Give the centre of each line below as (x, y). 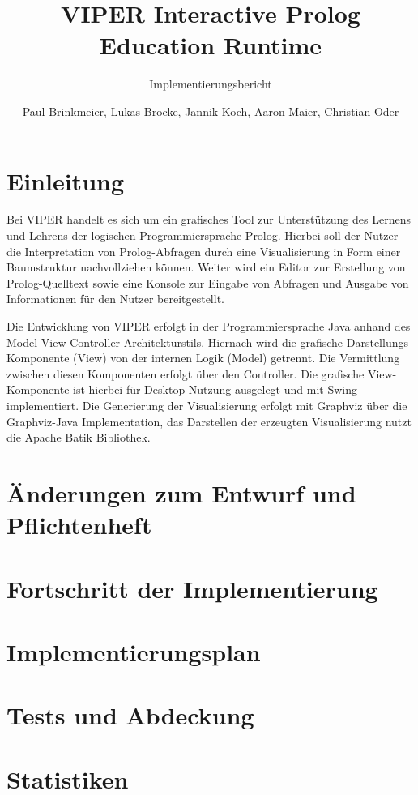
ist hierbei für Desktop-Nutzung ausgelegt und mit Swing (215, 389)
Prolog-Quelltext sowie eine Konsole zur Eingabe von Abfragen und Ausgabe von (208, 282)
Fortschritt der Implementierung (192, 588)
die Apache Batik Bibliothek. (79, 437)
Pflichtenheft (79, 525)
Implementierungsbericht (211, 84)
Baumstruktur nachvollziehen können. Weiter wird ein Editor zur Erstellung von (206, 267)
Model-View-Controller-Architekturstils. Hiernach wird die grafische (175, 342)
